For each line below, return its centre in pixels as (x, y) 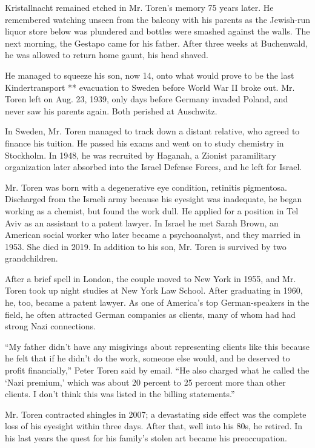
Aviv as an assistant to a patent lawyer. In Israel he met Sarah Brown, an (142, 222)
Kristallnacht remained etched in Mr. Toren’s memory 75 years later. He (139, 7)
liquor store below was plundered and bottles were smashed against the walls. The (157, 31)
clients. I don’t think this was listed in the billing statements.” (120, 394)
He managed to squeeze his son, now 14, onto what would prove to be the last (150, 75)
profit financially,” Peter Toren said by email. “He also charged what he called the (157, 370)
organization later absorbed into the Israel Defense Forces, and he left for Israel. (154, 167)
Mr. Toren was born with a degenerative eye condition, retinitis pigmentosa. (146, 187)
